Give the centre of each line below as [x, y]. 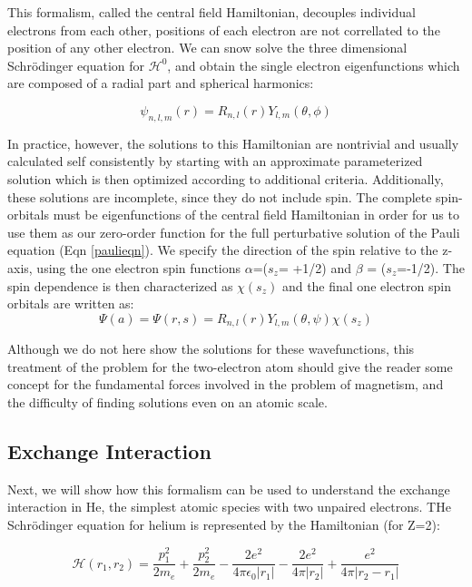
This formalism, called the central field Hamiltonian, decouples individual [211, 12]
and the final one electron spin [366, 285]
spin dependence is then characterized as [120, 285]
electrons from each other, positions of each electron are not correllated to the [224, 29]
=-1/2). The [431, 267]
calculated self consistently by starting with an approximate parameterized [215, 161]
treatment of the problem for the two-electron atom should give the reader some [230, 366]
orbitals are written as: [71, 303]
